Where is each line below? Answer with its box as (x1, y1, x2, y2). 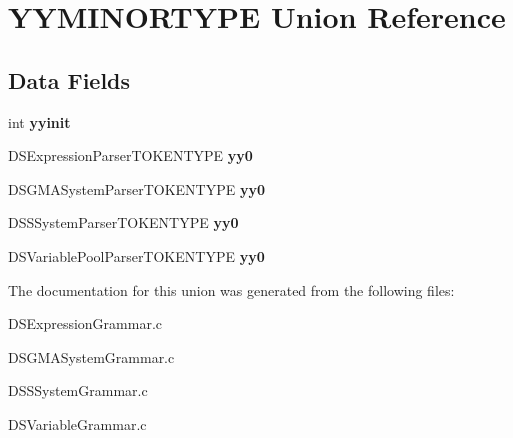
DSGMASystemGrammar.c (8, 346, 175, 367)
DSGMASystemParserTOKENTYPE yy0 (8, 178, 265, 199)
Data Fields (8, 64, 131, 95)
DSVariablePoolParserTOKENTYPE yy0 (8, 245, 265, 266)
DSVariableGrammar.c (8, 413, 147, 434)
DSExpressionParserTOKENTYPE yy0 (8, 145, 253, 166)
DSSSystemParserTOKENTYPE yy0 (8, 212, 239, 233)
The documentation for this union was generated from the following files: (8, 279, 455, 300)
